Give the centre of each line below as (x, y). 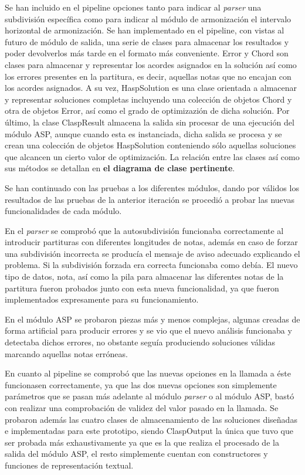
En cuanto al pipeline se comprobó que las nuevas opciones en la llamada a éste (148, 373)
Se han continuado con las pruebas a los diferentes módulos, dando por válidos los (152, 187)
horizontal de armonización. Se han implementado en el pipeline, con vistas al (145, 30)
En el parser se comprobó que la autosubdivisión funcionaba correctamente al (144, 230)
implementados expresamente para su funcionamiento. (102, 299)
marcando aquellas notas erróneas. (66, 353)
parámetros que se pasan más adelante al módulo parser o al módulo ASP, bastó (150, 396)
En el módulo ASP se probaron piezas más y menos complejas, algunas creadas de (152, 319)
